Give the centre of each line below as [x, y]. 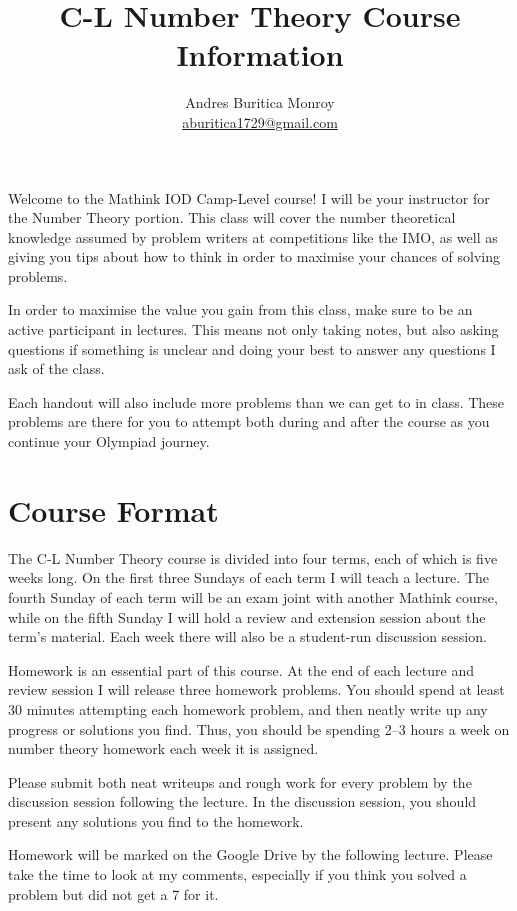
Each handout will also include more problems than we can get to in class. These [256, 401]
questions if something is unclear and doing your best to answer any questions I [252, 348]
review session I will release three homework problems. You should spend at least [256, 689]
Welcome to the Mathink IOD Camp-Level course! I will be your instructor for [249, 197]
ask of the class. [56, 368]
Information [260, 54]
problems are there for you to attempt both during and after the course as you [249, 421]
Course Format [113, 509]
